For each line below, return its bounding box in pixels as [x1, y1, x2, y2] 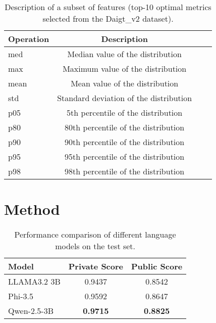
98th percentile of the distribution [65, 165, 185, 177]
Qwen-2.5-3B [8, 305, 53, 317]
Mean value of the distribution [71, 77, 179, 89]
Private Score [68, 260, 124, 272]
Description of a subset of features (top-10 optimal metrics [5, 1, 211, 13]
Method [4, 199, 60, 219]
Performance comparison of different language [14, 228, 176, 241]
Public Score [131, 260, 183, 272]
